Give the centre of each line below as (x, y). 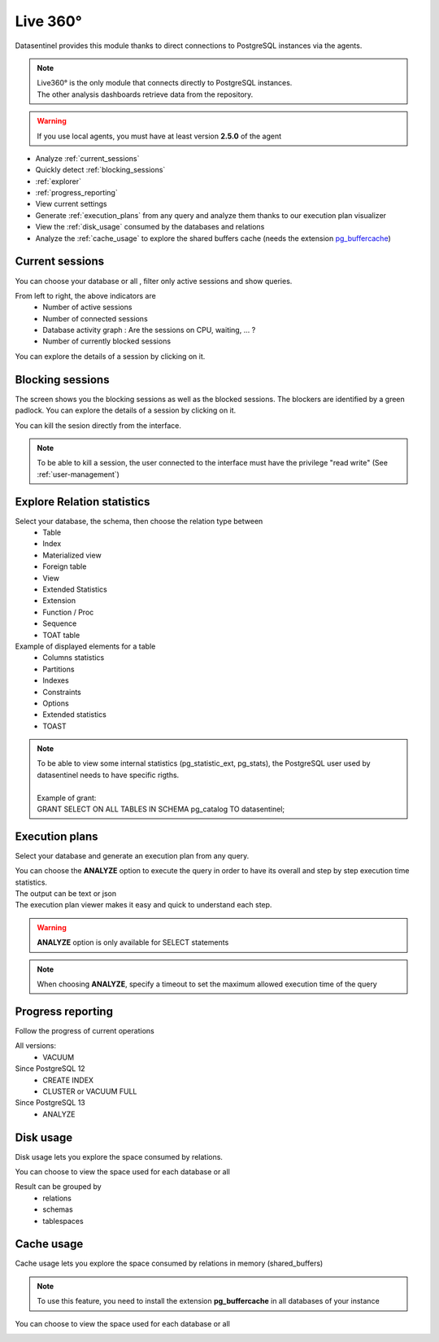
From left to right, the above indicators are (85, 295)
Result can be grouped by (58, 1187)
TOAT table (61, 635)
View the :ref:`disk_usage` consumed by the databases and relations (150, 227)
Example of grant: (67, 798)
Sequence (60, 623)
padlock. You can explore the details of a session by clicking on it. (126, 410)
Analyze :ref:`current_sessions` (87, 158)
